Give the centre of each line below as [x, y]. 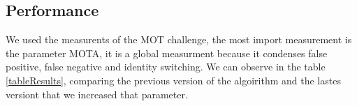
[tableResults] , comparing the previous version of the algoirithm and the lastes [173, 80]
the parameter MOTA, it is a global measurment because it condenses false [167, 53]
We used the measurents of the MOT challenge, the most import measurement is [179, 39]
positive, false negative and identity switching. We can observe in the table [166, 67]
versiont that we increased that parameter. [97, 94]
